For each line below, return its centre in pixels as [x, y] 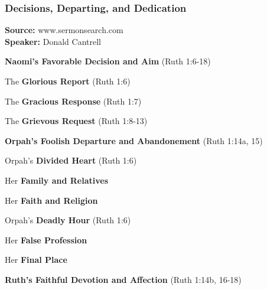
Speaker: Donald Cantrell [53, 41]
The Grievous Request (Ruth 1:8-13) [76, 121]
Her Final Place [36, 260]
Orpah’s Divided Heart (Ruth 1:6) [71, 160]
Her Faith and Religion [51, 200]
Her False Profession [46, 240]
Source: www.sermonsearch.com [64, 30]
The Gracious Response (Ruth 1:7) [73, 101]
